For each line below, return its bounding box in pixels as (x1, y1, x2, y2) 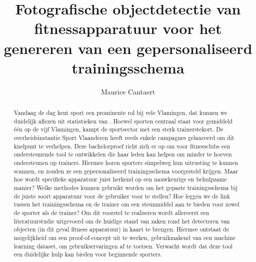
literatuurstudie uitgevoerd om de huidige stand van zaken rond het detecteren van (13, 216, 230, 225)
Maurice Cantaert (100, 86, 155, 96)
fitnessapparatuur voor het (34, 18, 222, 38)
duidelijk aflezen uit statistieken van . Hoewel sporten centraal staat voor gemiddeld (13, 116, 233, 125)
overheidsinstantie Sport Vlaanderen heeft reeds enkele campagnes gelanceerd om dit (13, 133, 234, 142)
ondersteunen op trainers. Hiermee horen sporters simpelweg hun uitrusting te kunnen (13, 158, 238, 167)
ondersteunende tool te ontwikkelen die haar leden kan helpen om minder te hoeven (13, 150, 232, 158)
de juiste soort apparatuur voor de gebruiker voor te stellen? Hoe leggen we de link (13, 191, 230, 200)
